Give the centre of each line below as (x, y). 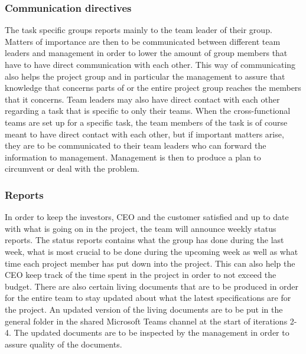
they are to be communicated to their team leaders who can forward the (136, 145)
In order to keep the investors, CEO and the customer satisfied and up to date (147, 217)
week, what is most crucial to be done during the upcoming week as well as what (152, 251)
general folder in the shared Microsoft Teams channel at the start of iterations (146, 321)
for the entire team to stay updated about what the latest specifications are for (148, 298)
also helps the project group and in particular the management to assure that (145, 76)
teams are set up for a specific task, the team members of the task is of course (146, 122)
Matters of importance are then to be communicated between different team (143, 41)
